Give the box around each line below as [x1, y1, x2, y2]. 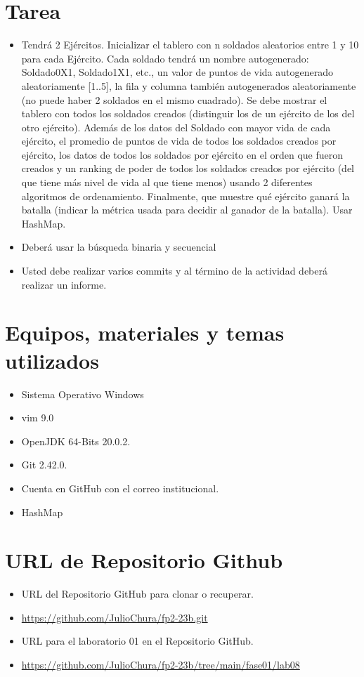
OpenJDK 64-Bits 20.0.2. [21, 433, 131, 448]
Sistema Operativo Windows [21, 386, 144, 401]
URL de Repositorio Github [5, 546, 283, 574]
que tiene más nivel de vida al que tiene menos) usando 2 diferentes [21, 175, 313, 190]
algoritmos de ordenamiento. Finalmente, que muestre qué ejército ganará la [21, 188, 350, 203]
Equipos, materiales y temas [5, 318, 285, 347]
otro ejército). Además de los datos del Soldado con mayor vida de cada [21, 119, 331, 134]
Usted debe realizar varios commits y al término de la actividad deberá [21, 263, 327, 278]
